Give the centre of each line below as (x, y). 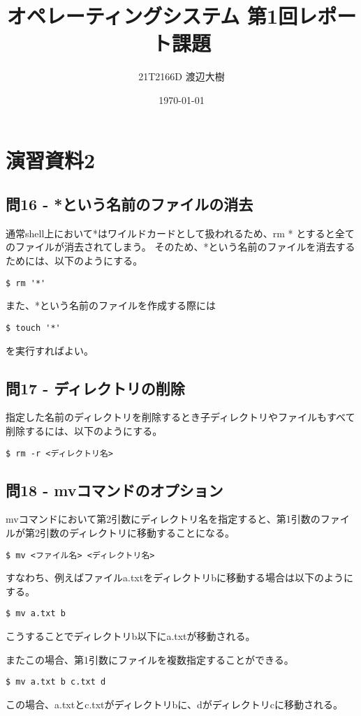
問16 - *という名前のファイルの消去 (130, 204)
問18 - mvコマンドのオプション (115, 490)
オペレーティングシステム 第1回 (152, 16)
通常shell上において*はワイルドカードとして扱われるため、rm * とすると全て (180, 233)
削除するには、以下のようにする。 (84, 430)
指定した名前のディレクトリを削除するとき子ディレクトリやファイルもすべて (180, 417)
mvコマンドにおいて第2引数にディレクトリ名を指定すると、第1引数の (163, 519)
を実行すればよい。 (50, 350)
